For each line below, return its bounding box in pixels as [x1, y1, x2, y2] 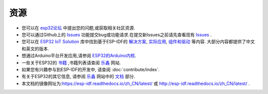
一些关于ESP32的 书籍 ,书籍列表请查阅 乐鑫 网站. [21, 60, 121, 66]
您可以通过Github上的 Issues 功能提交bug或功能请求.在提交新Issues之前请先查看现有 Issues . [21, 31, 212, 37]
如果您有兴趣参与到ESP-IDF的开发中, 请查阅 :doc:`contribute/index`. [21, 66, 160, 72]
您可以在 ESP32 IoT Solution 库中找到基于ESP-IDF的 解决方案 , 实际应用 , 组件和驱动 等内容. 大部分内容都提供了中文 [21, 39, 255, 45]
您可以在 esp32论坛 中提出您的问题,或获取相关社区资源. [21, 25, 135, 31]
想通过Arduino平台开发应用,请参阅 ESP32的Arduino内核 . [21, 53, 136, 59]
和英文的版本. [21, 45, 50, 52]
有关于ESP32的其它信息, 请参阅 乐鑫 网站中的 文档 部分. [21, 74, 135, 80]
